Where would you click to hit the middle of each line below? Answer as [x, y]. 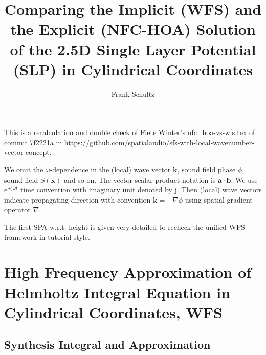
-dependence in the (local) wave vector [110, 170]
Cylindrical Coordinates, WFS [113, 312]
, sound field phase [206, 170]
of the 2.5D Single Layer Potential [133, 49]
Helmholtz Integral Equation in [117, 292]
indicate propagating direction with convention [77, 199]
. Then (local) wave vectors [219, 190]
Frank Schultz [133, 93]
